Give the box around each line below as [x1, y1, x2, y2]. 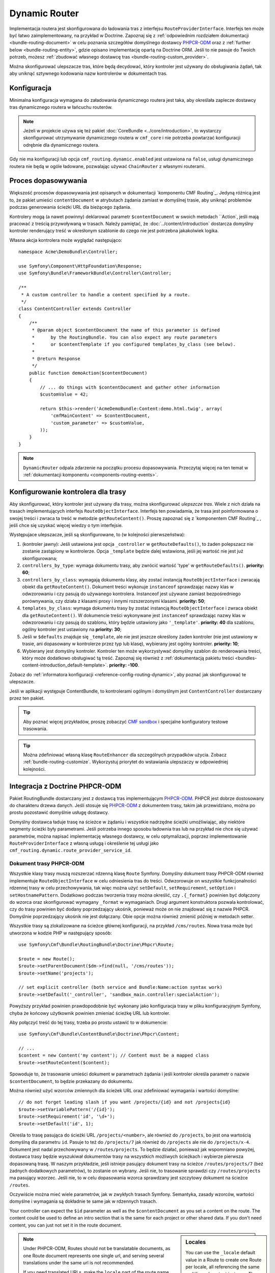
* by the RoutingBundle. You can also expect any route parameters [32, 334, 217, 340]
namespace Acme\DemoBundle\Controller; [18, 249, 118, 255]
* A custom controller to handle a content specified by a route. [21, 292, 190, 297]
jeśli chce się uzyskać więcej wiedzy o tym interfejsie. [9, 522, 123, 528]
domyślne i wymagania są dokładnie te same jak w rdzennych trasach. [9, 1198, 157, 1204]
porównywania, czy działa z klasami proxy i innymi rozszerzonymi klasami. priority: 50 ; [22, 598, 206, 604]
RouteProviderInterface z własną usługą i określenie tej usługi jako [9, 840, 159, 846]
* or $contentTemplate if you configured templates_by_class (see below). [32, 342, 236, 347]
